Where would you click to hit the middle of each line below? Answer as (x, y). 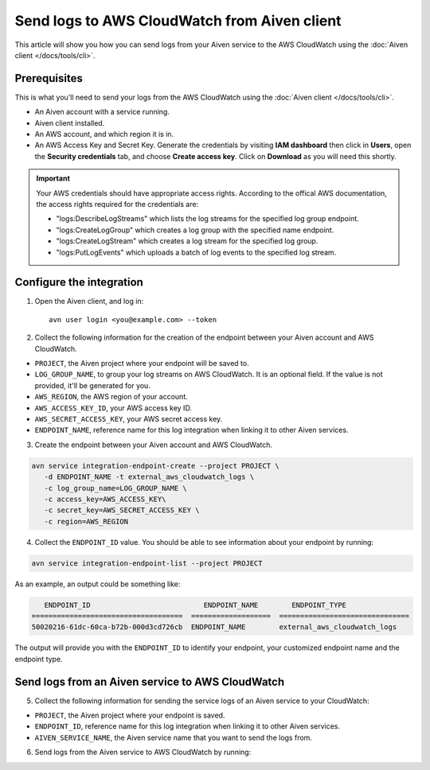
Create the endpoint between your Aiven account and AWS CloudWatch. (154, 445)
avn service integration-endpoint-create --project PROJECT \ (155, 466)
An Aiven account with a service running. (102, 112)
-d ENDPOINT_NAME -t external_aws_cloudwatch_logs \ (149, 477)
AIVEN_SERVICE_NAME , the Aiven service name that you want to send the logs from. (173, 737)
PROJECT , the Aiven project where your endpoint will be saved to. (142, 363)
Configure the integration (79, 282)
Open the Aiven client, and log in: (89, 301)
